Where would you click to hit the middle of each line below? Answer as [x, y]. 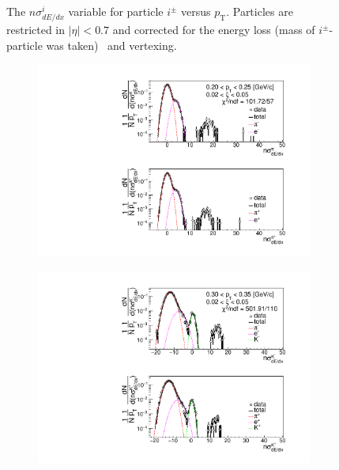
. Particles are [260, 11]
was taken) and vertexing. [111, 45]
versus [196, 11]
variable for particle [116, 11]
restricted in [36, 30]
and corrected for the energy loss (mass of [214, 30]
